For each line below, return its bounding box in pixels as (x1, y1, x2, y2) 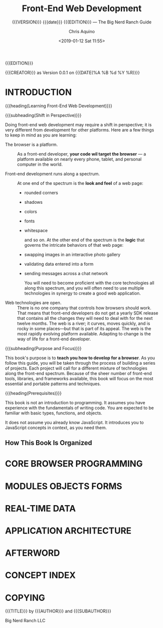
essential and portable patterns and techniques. (5, 381, 101, 387)
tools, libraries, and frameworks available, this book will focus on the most (5, 375, 154, 381)
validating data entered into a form (24, 261, 94, 267)
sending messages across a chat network (24, 270, 108, 276)
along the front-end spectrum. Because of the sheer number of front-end (5, 370, 152, 376)
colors (24, 208, 37, 215)
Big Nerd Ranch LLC (5, 618, 46, 624)
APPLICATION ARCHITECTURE (5, 525, 132, 536)
